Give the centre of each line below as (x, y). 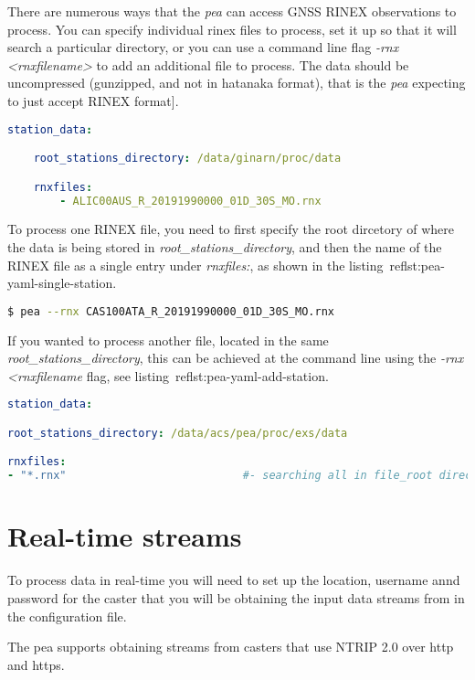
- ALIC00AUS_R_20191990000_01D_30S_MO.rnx (190, 201)
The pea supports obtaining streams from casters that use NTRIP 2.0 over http (231, 647)
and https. (36, 664)
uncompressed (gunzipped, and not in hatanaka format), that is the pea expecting (237, 83)
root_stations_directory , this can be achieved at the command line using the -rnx (236, 358)
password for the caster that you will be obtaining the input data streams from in (236, 597)
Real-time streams (125, 536)
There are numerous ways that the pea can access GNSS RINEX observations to (232, 11)
